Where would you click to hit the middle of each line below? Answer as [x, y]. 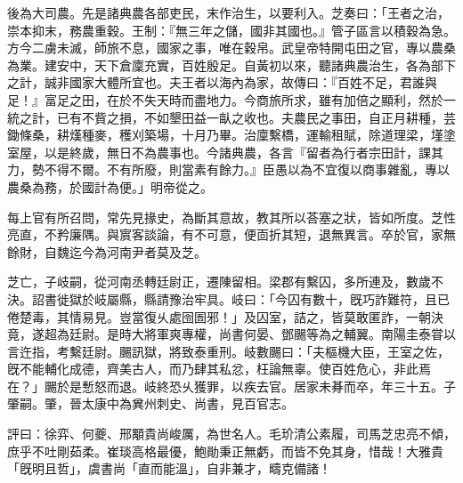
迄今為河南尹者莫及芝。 [138, 251]
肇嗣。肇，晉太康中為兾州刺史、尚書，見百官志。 [150, 403]
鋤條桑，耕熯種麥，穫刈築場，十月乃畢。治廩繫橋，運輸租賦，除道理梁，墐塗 [231, 135]
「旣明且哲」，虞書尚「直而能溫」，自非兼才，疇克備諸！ [169, 468]
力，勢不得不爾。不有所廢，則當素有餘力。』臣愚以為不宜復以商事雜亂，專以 [228, 169]
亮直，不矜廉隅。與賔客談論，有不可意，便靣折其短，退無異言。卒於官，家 [225, 234]
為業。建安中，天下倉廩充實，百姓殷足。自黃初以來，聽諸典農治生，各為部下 [231, 64]
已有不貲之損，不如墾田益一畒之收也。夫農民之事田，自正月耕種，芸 [256, 117]
